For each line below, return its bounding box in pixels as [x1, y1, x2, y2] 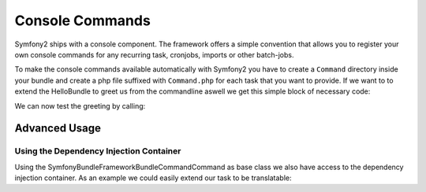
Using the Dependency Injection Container [14, 146, 181, 157]
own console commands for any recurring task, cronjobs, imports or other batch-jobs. [14, 50, 294, 59]
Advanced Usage [14, 122, 102, 135]
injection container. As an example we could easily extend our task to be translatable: [14, 173, 292, 183]
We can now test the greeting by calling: [14, 101, 146, 110]
